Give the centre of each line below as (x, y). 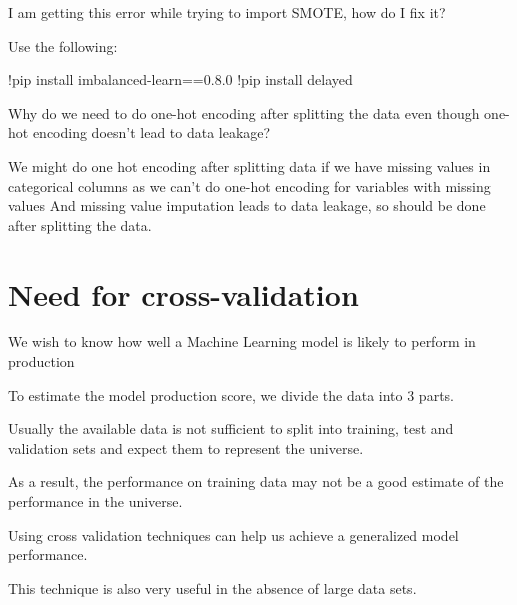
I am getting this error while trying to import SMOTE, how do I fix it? (227, 12)
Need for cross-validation (183, 293)
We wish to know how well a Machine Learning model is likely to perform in (242, 341)
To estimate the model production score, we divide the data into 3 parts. (231, 394)
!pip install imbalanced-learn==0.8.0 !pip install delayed (180, 79)
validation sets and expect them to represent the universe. (186, 447)
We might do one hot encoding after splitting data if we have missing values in (249, 165)
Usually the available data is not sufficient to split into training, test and (231, 428)
